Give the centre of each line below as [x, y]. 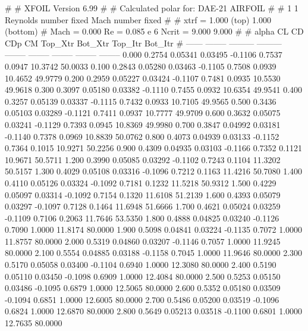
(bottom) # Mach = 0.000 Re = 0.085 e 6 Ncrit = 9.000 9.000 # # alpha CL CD [154, 31]
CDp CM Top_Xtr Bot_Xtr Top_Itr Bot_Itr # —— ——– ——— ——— [143, 43]
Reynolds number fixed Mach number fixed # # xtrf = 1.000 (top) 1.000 [138, 19]
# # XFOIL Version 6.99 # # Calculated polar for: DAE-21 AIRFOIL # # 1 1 [152, 8]
